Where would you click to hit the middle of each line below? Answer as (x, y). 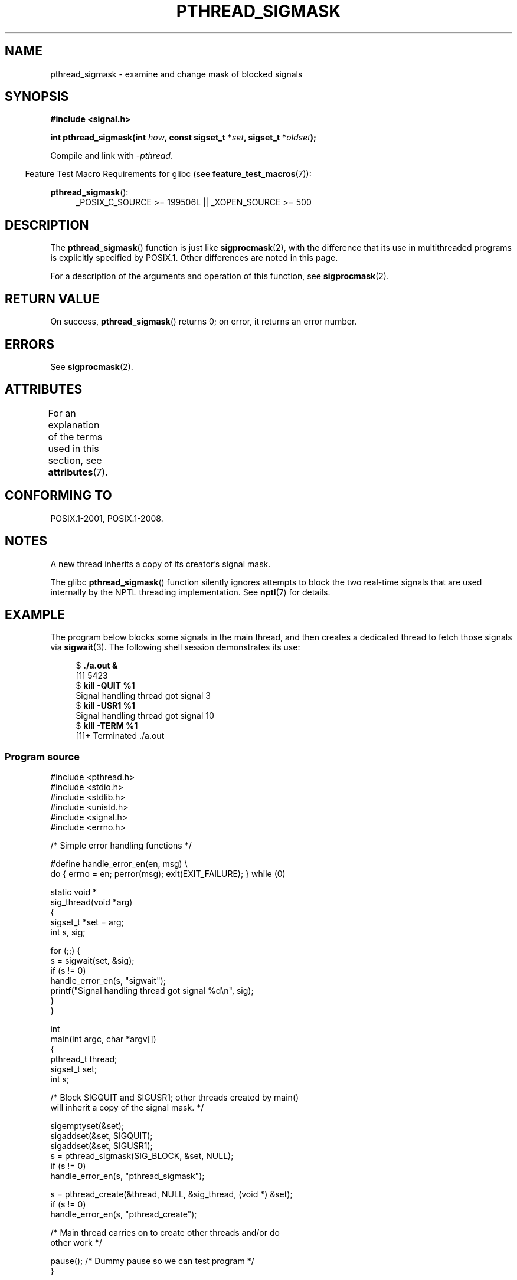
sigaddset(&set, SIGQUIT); (102, 1136)
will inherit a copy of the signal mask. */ (127, 1108)
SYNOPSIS (37, 97)
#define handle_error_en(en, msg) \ (119, 864)
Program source (42, 756)
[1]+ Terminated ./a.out (120, 736)
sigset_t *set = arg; (87, 922)
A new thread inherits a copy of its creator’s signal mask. (161, 564)
